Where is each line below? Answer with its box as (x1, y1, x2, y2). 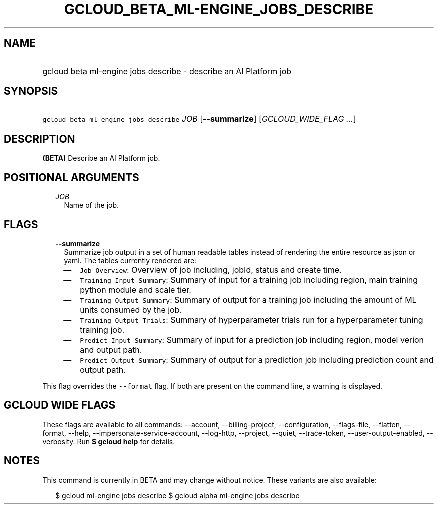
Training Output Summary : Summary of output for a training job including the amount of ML (80, 294, 417, 305)
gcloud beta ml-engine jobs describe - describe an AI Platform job (42, 66, 292, 76)
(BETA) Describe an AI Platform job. (42, 154, 160, 163)
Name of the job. (64, 201, 119, 210)
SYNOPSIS (4, 85, 58, 98)
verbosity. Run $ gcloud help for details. (42, 437, 175, 446)
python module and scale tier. (80, 284, 191, 295)
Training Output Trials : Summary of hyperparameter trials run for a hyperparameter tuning (80, 314, 423, 325)
